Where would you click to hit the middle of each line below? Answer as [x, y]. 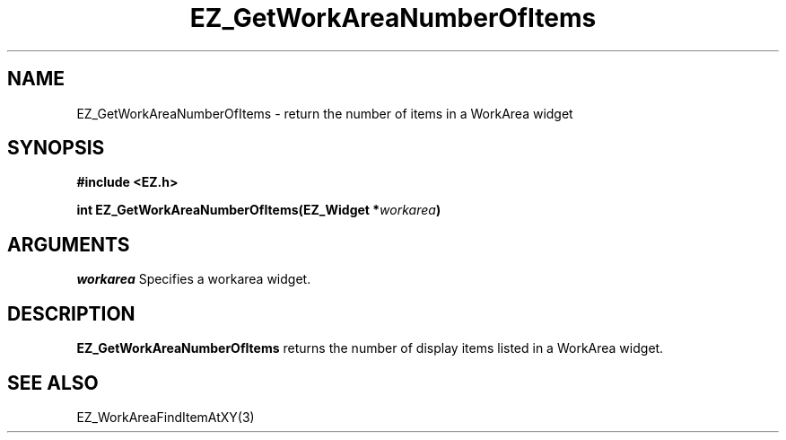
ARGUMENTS [69, 244]
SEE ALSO [53, 383]
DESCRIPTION [71, 313]
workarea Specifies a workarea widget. [194, 279]
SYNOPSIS [56, 148]
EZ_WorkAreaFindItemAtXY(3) [166, 417]
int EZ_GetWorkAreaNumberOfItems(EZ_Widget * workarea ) [259, 210]
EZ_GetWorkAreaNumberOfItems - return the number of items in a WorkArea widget [325, 113]
